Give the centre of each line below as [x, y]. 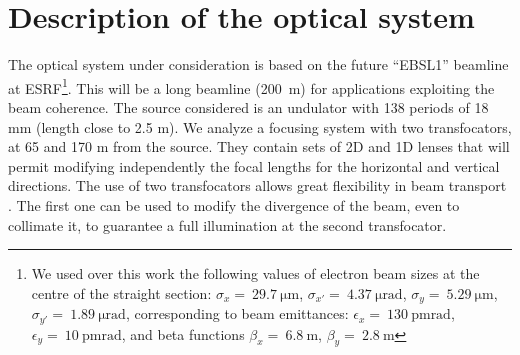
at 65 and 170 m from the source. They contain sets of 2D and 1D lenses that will [259, 146]
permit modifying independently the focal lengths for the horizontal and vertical [254, 165]
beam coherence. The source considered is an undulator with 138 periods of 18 [248, 106]
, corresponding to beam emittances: [237, 313]
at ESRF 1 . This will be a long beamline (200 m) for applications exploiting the [251, 86]
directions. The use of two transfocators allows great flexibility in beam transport [257, 185]
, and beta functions [183, 333]
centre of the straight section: [121, 292]
